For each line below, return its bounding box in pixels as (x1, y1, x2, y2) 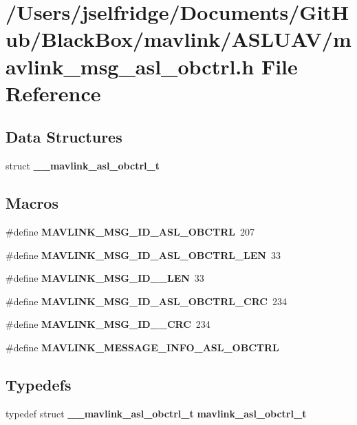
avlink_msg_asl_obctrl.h (6, 52, 255, 80)
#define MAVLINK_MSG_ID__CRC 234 (6, 317, 210, 331)
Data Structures (6, 126, 122, 147)
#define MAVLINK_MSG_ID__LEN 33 (6, 271, 204, 285)
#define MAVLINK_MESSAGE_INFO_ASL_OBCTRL (6, 340, 279, 354)
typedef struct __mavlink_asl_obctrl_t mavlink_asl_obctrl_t (6, 406, 307, 420)
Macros (6, 192, 58, 214)
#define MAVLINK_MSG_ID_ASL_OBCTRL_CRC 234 (6, 293, 287, 308)
